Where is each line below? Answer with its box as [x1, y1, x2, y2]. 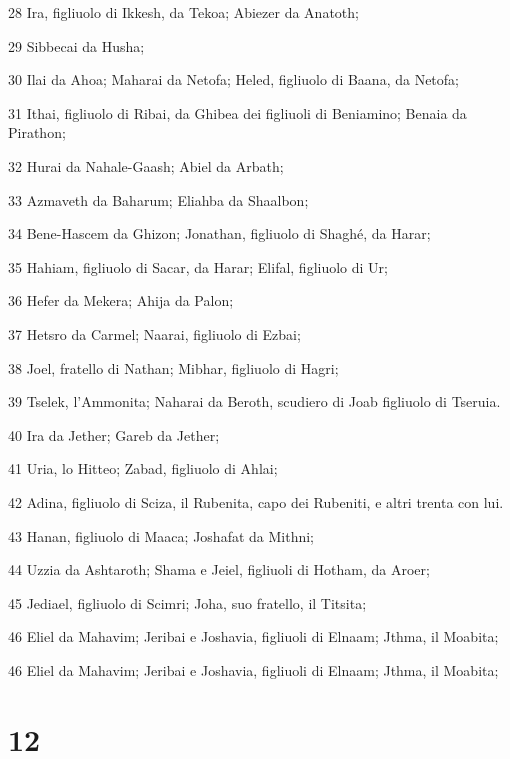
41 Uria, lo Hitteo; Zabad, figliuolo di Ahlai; [8, 458, 278, 479]
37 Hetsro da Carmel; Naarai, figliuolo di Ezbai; [8, 323, 301, 344]
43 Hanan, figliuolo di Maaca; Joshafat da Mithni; [8, 525, 314, 546]
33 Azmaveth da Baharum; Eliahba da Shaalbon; [8, 189, 309, 210]
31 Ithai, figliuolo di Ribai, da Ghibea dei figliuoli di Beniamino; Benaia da [8, 102, 467, 123]
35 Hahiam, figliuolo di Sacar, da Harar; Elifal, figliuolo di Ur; [8, 256, 388, 277]
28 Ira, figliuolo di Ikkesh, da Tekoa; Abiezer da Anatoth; [8, 2, 359, 22]
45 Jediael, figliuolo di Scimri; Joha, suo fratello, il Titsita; [8, 592, 367, 613]
